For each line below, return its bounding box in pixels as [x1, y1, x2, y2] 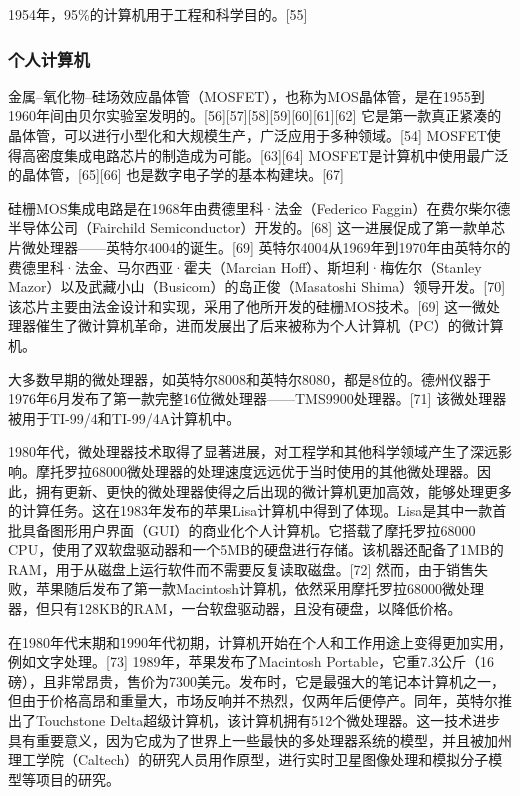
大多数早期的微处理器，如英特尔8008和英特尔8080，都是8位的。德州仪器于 [8, 368, 491, 389]
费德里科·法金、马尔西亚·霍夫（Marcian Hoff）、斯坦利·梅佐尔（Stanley [8, 256, 482, 277]
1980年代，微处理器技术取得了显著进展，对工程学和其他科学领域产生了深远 [8, 441, 498, 462]
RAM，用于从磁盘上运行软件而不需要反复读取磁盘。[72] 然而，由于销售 [8, 558, 475, 579]
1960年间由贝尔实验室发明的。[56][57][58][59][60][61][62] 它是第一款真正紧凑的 [8, 105, 502, 126]
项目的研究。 [35, 768, 120, 789]
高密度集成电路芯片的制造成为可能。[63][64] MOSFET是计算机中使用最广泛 [21, 144, 509, 165]
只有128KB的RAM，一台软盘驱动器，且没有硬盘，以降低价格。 [49, 598, 462, 619]
